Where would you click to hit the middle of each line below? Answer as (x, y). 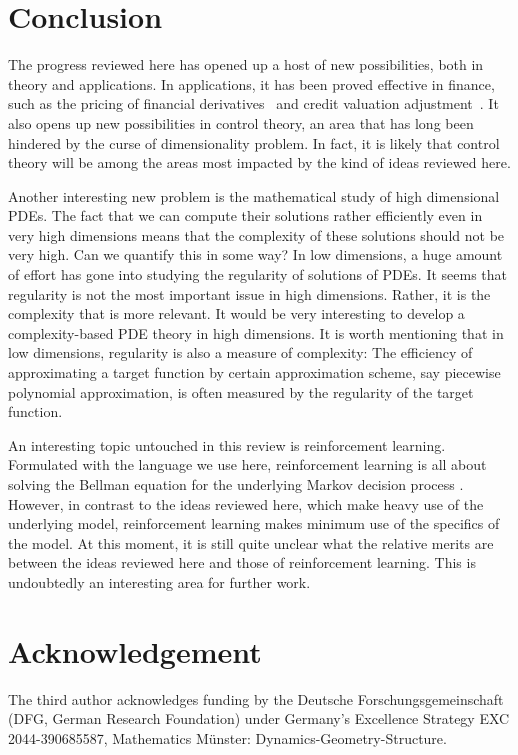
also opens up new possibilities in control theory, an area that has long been (241, 122)
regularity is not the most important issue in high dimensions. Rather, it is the (249, 293)
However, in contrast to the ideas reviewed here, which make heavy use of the (246, 503)
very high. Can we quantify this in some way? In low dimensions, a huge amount (255, 254)
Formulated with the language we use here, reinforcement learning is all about (247, 464)
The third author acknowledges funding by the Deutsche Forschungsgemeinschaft (256, 698)
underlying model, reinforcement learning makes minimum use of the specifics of (254, 523)
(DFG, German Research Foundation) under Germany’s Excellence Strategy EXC (259, 718)
